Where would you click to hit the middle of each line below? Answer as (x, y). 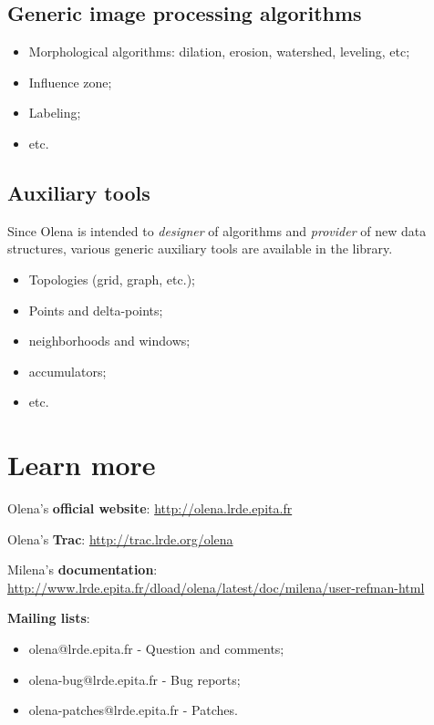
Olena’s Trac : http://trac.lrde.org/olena (120, 539)
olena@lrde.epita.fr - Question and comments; (156, 649)
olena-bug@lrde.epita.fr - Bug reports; (134, 679)
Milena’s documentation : (83, 570)
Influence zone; (70, 82)
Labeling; (55, 113)
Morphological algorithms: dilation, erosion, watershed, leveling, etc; (219, 52)
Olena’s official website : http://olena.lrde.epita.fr (150, 508)
